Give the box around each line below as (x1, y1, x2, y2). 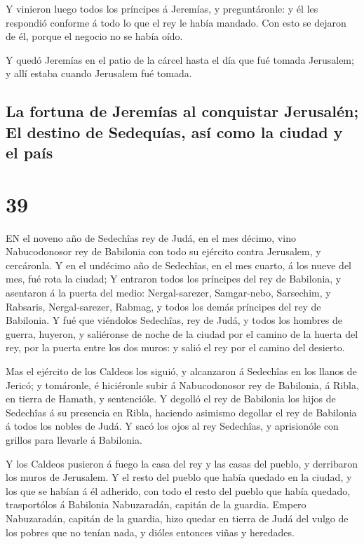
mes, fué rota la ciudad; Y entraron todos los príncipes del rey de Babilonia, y (6, 271, 342, 286)
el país (6, 142, 53, 163)
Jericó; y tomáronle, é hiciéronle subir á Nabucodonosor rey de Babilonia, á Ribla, (6, 377, 359, 392)
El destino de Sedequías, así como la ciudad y (6, 121, 343, 142)
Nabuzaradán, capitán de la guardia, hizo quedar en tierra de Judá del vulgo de (6, 510, 349, 525)
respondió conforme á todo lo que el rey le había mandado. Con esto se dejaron (6, 15, 346, 29)
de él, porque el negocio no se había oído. (6, 29, 183, 43)
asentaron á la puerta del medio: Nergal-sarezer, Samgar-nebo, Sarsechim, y (6, 285, 331, 300)
